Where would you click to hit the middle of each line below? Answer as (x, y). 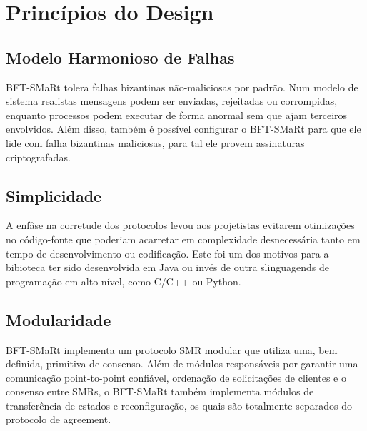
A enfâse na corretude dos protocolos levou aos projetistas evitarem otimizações (180, 225)
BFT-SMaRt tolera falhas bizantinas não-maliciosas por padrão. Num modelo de (182, 87)
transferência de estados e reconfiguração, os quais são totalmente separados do (179, 405)
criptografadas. (38, 157)
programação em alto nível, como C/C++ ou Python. (124, 281)
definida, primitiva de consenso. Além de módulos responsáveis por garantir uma (182, 364)
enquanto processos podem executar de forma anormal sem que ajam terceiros (177, 115)
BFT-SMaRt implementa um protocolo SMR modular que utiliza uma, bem (172, 349)
